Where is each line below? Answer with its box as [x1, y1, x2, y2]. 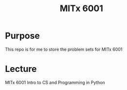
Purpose [5, 30, 40, 41]
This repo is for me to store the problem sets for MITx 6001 [5, 46, 123, 52]
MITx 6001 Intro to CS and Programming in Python [5, 79, 105, 85]
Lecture [5, 64, 37, 74]
